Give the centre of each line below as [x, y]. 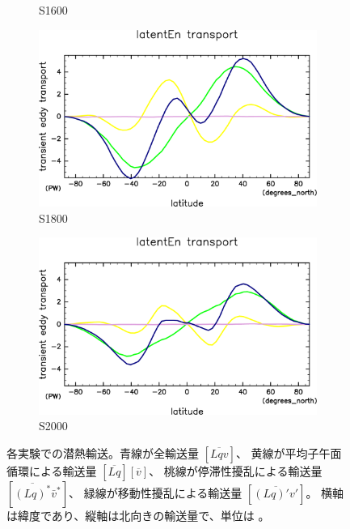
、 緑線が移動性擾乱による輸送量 [156, 492]
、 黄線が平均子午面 [289, 452]
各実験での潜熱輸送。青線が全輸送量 [103, 452]
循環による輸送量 [52, 470]
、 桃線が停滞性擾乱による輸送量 [236, 470]
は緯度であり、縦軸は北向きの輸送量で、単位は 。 [138, 515]
